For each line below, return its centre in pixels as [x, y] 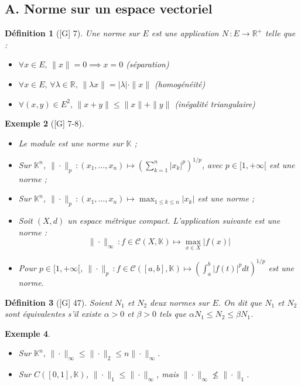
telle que [280, 33]
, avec [212, 164]
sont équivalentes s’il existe [53, 314]
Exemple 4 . [28, 333]
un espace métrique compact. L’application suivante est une [174, 221]
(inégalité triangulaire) [215, 103]
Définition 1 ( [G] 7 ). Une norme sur [72, 33]
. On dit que [240, 302]
